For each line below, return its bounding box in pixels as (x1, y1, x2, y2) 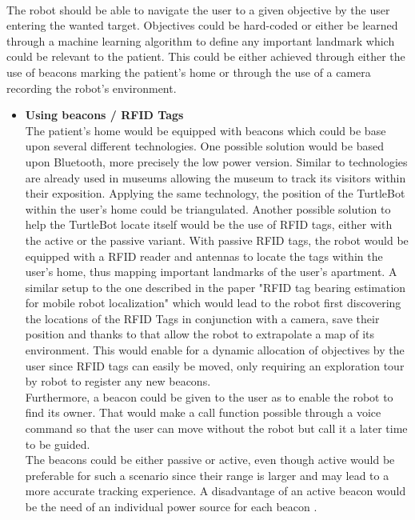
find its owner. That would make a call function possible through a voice (25, 404, 381, 421)
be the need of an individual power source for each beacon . (25, 498, 317, 514)
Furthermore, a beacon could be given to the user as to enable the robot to (25, 388, 393, 405)
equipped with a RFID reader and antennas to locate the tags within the (25, 247, 383, 264)
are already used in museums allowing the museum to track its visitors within (25, 169, 406, 186)
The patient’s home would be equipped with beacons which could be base (25, 122, 386, 138)
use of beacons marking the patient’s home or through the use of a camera (6, 63, 371, 80)
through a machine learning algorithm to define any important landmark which (6, 32, 395, 49)
